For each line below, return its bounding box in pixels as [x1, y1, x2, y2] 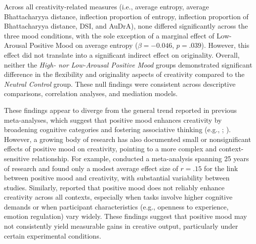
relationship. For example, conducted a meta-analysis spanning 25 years [32, 153, 249, 163]
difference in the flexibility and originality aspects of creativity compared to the [4, 69, 245, 79]
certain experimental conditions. [4, 230, 101, 241]
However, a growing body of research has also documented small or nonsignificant [4, 134, 251, 144]
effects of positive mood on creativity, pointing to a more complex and [4, 143, 217, 154]
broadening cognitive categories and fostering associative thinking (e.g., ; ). [4, 124, 231, 135]
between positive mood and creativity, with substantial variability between [4, 173, 230, 183]
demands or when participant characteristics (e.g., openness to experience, [4, 201, 229, 211]
